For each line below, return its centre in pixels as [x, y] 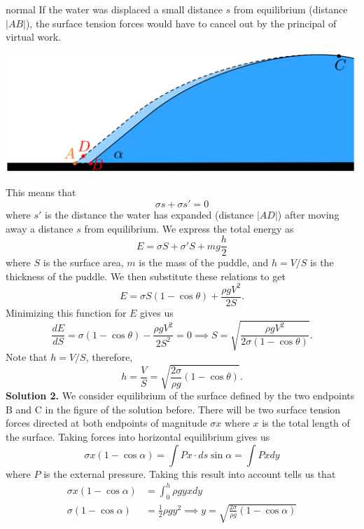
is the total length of [306, 423]
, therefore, [109, 357]
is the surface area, [83, 262]
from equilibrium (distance [290, 9]
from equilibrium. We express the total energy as [189, 228]
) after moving [308, 214]
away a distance [40, 228]
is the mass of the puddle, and [204, 262]
